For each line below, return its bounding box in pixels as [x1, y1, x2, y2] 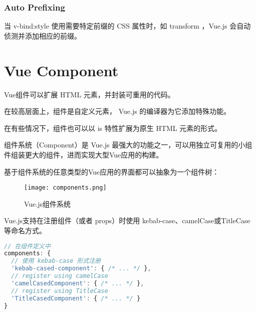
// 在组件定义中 [4, 242, 51, 250]
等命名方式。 [4, 225, 46, 235]
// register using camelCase [11, 272, 108, 280]
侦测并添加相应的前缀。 [4, 30, 81, 41]
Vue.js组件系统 [24, 198, 71, 209]
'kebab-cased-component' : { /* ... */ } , [11, 265, 151, 272]
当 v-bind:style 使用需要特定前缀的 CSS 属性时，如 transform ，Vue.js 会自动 [4, 21, 251, 31]
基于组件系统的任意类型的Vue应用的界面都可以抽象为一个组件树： [4, 166, 219, 177]
